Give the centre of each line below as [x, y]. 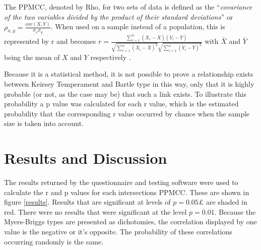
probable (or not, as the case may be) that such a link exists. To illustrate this [125, 93]
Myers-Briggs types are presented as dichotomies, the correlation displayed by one [130, 222]
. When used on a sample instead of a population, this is [138, 26]
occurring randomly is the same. [54, 241]
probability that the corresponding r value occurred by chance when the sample [127, 113]
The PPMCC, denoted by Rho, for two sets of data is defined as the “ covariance [128, 7]
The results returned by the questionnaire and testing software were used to [121, 182]
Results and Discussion [86, 158]
